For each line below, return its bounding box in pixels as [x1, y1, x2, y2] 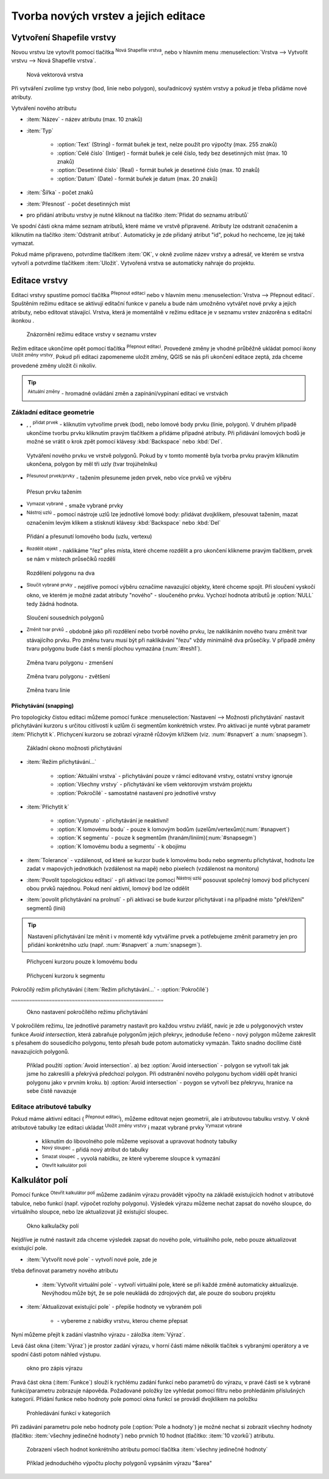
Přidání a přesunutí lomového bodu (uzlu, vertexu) [26, 533, 152, 540]
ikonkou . [11, 317, 35, 324]
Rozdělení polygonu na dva [26, 569, 95, 577]
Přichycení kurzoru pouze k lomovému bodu [26, 958, 138, 965]
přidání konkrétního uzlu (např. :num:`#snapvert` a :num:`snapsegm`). [27, 941, 202, 949]
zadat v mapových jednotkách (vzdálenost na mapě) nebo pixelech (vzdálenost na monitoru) [26, 865, 260, 873]
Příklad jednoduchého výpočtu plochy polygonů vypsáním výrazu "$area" [26, 1459, 213, 1467]
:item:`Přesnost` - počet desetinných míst [26, 200, 130, 207]
